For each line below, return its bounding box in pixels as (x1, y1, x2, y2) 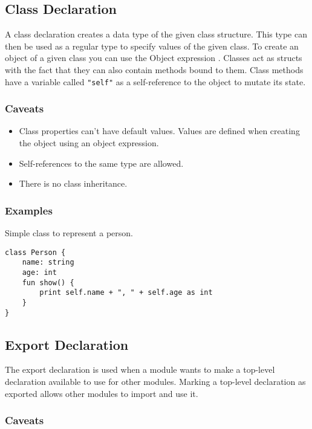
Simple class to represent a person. (5, 227, 133, 239)
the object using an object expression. (19, 137, 159, 149)
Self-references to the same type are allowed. (19, 156, 184, 169)
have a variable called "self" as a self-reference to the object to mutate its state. (5, 75, 306, 88)
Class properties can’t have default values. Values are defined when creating (19, 124, 300, 137)
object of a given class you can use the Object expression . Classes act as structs (5, 51, 302, 64)
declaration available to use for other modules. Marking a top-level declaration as (5, 375, 306, 388)
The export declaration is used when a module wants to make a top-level (5, 363, 275, 376)
